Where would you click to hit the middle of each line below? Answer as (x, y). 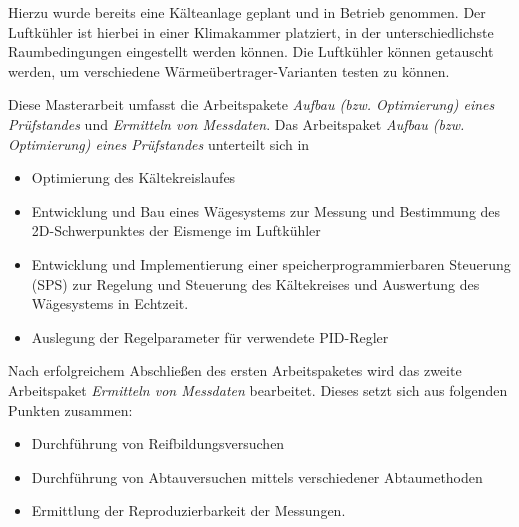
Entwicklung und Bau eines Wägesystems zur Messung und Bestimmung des (266, 210)
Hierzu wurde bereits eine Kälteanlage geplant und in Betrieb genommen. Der (247, 12)
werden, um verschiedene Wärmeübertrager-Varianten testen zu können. (229, 70)
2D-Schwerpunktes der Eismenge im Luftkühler (176, 230)
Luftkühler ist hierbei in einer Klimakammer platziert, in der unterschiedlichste (251, 31)
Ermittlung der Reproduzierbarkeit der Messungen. (188, 510)
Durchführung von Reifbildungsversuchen (158, 443)
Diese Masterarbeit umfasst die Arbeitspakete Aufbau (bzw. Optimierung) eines (251, 104)
